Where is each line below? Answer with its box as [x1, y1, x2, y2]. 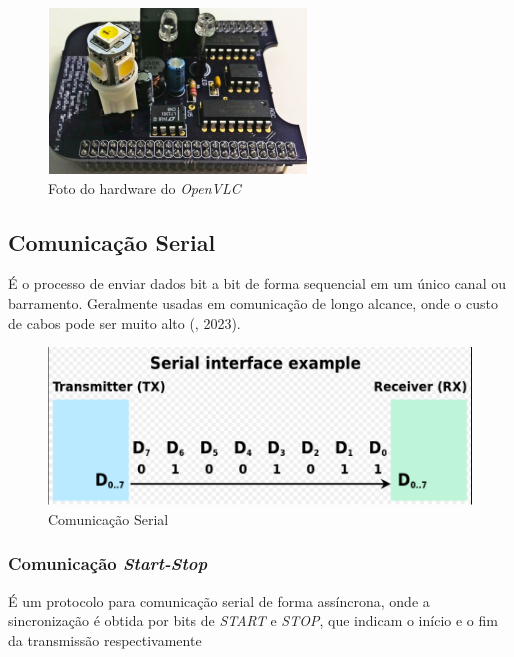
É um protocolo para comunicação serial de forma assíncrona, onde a [8, 590, 430, 611]
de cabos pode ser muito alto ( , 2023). [8, 312, 241, 333]
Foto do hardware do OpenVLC [48, 177, 241, 198]
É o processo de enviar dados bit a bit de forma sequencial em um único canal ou [8, 273, 506, 294]
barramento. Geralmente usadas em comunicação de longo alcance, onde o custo [8, 292, 498, 313]
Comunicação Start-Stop [8, 551, 208, 576]
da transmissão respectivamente [8, 629, 202, 650]
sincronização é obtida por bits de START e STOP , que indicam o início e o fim [8, 610, 498, 631]
